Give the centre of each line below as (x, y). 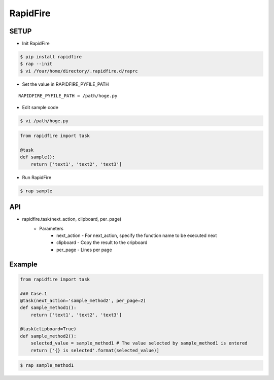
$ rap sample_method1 (47, 366)
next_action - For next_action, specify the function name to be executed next (137, 235)
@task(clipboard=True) (48, 329)
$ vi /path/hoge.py (44, 121)
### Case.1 (33, 293)
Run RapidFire (37, 177)
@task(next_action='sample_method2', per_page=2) (83, 300)
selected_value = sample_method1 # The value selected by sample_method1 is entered (139, 343)
